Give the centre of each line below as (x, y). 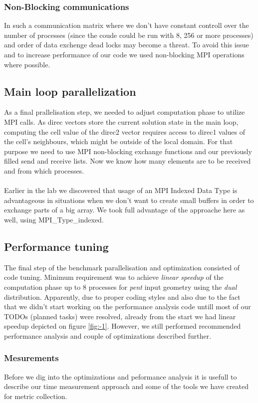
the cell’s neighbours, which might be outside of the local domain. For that (119, 141)
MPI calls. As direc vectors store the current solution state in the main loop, (121, 121)
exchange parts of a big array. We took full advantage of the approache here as (125, 210)
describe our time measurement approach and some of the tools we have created (127, 386)
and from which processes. (44, 170)
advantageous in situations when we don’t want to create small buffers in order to (129, 200)
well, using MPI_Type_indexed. (54, 219)
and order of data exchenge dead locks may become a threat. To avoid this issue (127, 45)
